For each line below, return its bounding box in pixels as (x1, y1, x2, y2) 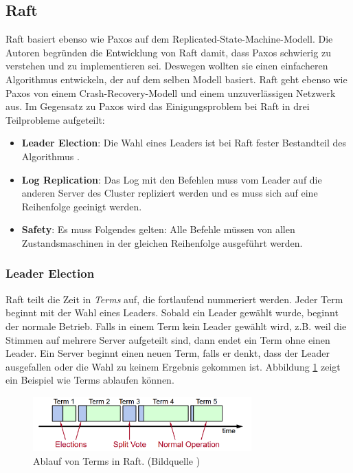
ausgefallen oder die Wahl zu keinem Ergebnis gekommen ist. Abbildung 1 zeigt (5, 359, 341, 373)
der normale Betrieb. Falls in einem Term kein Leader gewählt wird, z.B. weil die (5, 318, 347, 333)
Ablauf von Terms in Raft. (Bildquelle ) (33, 453, 201, 467)
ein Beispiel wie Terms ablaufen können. (5, 373, 174, 387)
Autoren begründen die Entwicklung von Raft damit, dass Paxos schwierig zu (5, 45, 331, 59)
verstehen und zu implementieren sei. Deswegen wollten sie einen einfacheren (5, 58, 328, 73)
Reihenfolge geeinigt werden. (21, 199, 142, 213)
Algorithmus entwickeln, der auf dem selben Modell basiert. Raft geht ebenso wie (5, 71, 348, 86)
